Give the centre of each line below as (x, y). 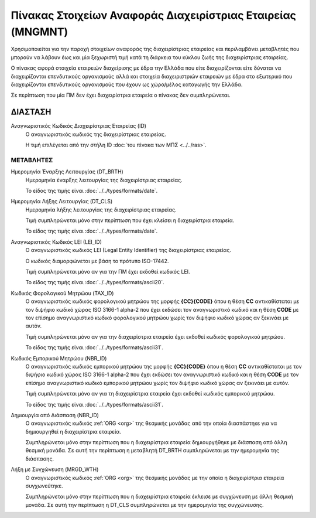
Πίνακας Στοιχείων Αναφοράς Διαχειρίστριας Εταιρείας (154, 15)
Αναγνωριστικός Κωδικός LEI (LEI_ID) (56, 242)
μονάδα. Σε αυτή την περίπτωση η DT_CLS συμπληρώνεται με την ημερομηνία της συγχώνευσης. (145, 505)
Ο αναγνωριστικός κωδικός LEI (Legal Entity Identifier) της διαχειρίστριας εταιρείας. (128, 250)
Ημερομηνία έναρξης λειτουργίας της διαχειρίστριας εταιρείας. (104, 180)
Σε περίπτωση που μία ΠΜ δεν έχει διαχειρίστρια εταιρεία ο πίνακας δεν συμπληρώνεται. (121, 95)
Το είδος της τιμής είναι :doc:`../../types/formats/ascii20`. (95, 282)
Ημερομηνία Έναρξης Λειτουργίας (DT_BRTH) (67, 172)
